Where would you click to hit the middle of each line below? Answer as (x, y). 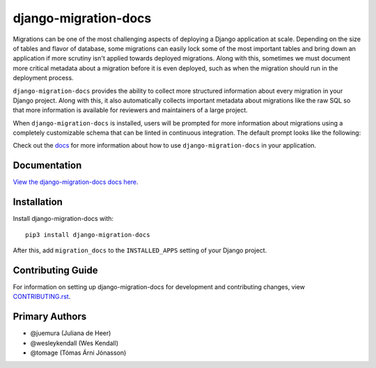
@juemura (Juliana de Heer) (71, 333)
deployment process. (43, 78)
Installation (38, 202)
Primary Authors (50, 317)
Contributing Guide (55, 270)
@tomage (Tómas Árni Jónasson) (78, 353)
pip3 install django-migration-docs (88, 235)
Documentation (47, 166)
